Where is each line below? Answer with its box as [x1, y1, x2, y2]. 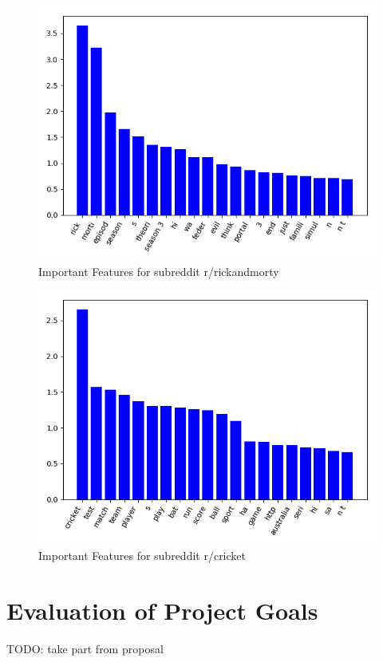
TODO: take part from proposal [6, 640, 164, 656]
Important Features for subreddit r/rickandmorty [38, 262, 279, 279]
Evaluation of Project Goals [6, 593, 318, 626]
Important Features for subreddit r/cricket [38, 546, 246, 563]
